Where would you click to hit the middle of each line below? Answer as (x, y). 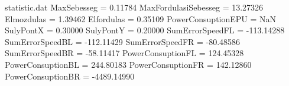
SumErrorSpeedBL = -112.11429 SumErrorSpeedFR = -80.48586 (123, 41)
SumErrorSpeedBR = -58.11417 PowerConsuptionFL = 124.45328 (124, 53)
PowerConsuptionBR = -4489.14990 (70, 76)
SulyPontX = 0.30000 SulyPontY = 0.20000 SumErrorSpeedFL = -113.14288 (145, 30)
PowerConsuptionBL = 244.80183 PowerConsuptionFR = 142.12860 (128, 64)
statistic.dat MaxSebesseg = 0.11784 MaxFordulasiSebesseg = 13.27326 (134, 7)
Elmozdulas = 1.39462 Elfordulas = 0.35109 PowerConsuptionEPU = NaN (141, 18)
